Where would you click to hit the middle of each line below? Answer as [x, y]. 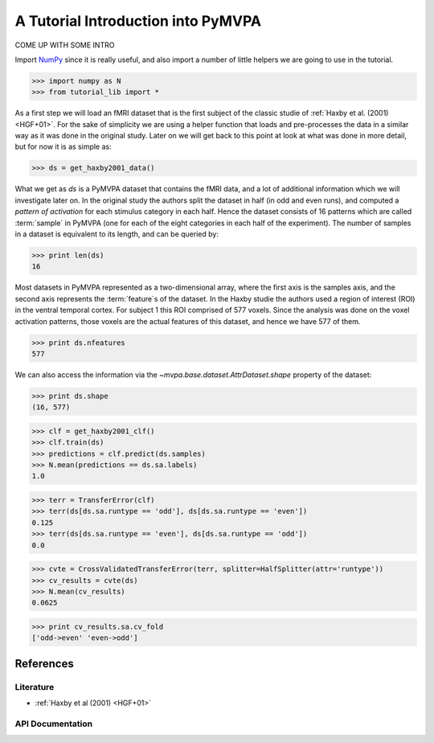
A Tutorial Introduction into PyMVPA [138, 21]
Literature [35, 687]
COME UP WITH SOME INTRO [65, 45]
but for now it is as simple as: [63, 147]
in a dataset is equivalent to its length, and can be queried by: [117, 234]
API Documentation [54, 724]
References [44, 663]
